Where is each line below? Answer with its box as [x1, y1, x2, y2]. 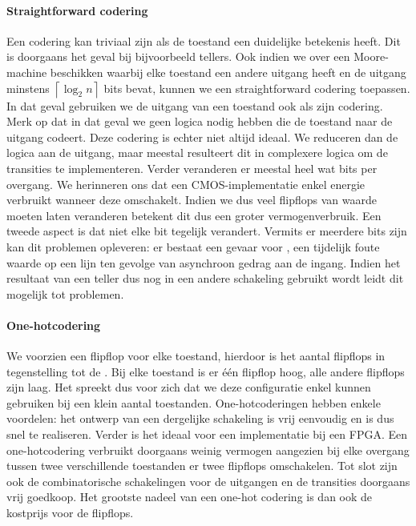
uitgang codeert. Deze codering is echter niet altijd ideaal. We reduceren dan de [6, 128, 398, 145]
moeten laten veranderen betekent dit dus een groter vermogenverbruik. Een [6, 207, 382, 223]
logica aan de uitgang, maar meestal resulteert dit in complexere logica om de [6, 144, 388, 161]
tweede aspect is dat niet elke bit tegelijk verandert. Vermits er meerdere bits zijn [6, 223, 407, 239]
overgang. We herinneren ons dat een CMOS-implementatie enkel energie [6, 175, 366, 192]
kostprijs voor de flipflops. [6, 504, 134, 521]
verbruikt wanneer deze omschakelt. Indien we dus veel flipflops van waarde [6, 191, 377, 208]
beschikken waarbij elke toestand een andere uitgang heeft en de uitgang [50, 63, 406, 80]
